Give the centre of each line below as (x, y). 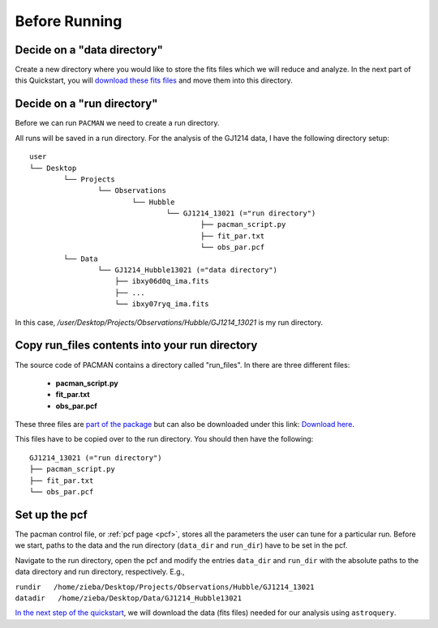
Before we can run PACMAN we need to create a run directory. (117, 123)
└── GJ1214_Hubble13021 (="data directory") (187, 270)
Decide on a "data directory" (89, 50)
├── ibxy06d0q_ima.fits (162, 281)
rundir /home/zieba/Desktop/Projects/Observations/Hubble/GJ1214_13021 (165, 587)
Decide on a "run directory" (86, 104)
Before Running (69, 21)
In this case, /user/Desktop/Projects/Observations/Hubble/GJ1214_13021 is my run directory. (169, 322)
